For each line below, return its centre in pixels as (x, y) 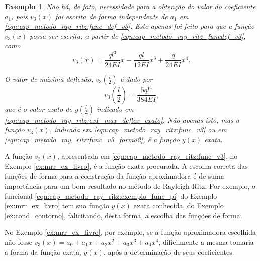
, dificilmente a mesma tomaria (206, 242)
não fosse (18, 242)
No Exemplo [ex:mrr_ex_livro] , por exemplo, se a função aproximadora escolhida (130, 232)
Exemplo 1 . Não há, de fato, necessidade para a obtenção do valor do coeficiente (130, 6)
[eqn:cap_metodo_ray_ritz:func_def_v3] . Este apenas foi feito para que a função (130, 26)
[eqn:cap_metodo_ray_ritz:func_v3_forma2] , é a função (92, 139)
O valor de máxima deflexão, (49, 79)
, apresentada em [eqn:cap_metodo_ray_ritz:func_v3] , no (147, 156)
